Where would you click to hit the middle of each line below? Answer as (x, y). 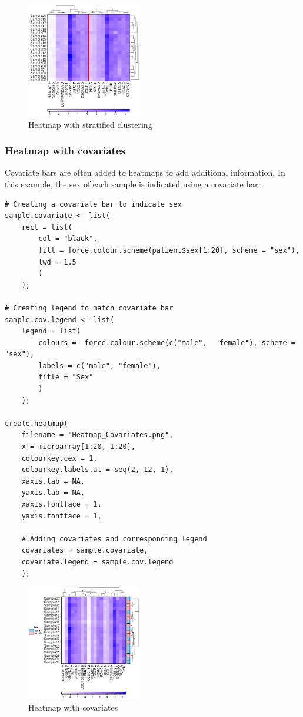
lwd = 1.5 (57, 262)
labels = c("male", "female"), (99, 366)
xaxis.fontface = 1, (61, 504)
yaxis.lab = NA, (53, 493)
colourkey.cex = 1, (59, 458)
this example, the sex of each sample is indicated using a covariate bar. (133, 184)
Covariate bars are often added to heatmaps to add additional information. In (145, 172)
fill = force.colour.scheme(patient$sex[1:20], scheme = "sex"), (169, 250)
